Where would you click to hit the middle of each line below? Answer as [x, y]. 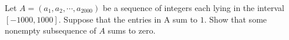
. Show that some [236, 19]
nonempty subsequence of [51, 30]
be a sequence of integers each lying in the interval [193, 8]
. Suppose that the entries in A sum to [128, 19]
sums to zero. [132, 30]
